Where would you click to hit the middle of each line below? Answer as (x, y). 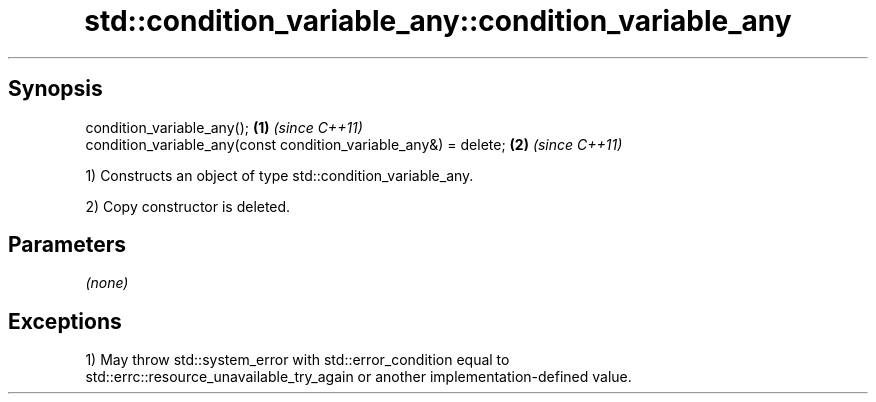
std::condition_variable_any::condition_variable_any (438, 21)
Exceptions (65, 321)
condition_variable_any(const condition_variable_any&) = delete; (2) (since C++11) (354, 144)
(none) (107, 283)
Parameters (67, 245)
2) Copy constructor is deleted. (188, 206)
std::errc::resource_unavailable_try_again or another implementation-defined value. (358, 377)
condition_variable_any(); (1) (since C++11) (224, 127)
